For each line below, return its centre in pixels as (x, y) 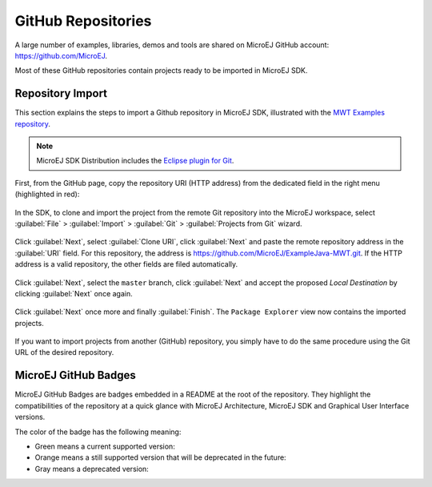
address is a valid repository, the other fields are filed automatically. (126, 264)
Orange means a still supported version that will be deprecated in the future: (161, 457)
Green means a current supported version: (105, 446)
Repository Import (61, 93)
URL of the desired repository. (64, 352)
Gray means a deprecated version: (92, 469)
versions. (30, 417)
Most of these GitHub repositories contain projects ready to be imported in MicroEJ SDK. (161, 70)
